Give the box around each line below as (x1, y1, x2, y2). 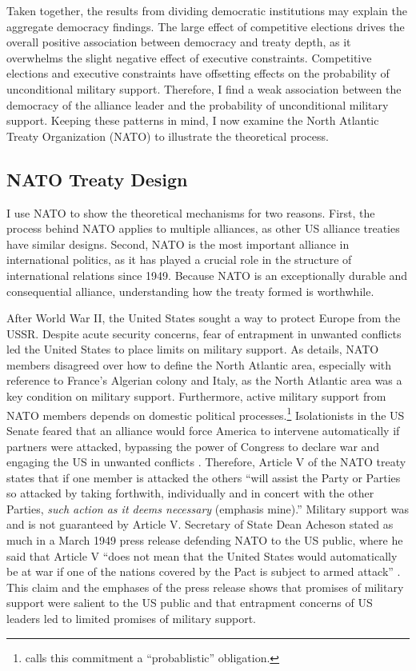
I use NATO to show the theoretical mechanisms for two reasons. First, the (6, 204, 375, 221)
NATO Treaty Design (6, 166, 188, 191)
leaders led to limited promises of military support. (6, 610, 256, 627)
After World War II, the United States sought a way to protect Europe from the (6, 310, 401, 326)
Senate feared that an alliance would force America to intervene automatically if (6, 421, 400, 438)
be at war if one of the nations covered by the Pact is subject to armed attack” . (6, 563, 401, 580)
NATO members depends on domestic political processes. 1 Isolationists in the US (6, 404, 405, 423)
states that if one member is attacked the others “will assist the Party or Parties (6, 469, 401, 485)
